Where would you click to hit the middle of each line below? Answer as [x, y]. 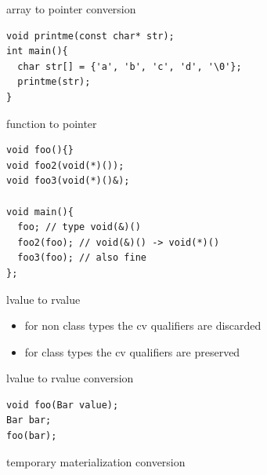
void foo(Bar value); [63, 405]
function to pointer [52, 123]
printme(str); [54, 82]
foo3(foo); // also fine [82, 258]
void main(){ [40, 212]
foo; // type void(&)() [79, 227]
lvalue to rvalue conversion [70, 378]
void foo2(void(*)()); [65, 165]
